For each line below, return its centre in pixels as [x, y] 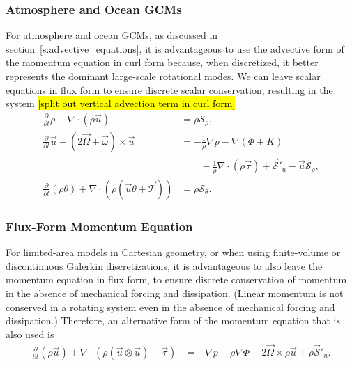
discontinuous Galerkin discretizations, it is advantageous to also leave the [164, 265]
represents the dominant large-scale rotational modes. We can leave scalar [163, 76]
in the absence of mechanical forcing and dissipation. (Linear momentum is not [175, 293]
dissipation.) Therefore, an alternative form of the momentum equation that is [173, 320]
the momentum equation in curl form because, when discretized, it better [162, 62]
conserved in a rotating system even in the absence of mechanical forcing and [170, 307]
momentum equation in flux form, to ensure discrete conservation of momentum [176, 279]
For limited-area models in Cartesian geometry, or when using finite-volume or [173, 252]
